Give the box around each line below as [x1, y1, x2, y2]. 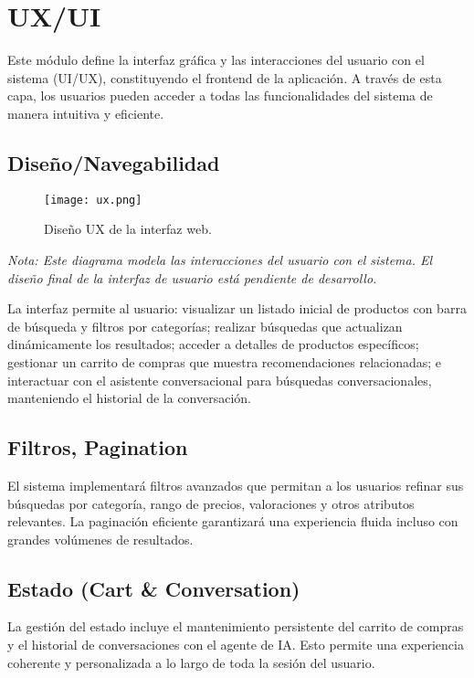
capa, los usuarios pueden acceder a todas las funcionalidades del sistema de [7, 86, 433, 105]
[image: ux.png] [44, 193, 142, 207]
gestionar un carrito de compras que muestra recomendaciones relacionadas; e [7, 352, 442, 371]
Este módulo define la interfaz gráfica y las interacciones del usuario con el [7, 50, 425, 69]
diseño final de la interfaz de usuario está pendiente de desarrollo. [7, 268, 377, 287]
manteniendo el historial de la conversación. [7, 388, 252, 408]
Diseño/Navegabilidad [7, 148, 220, 176]
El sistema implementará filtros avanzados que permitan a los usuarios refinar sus [7, 475, 464, 494]
